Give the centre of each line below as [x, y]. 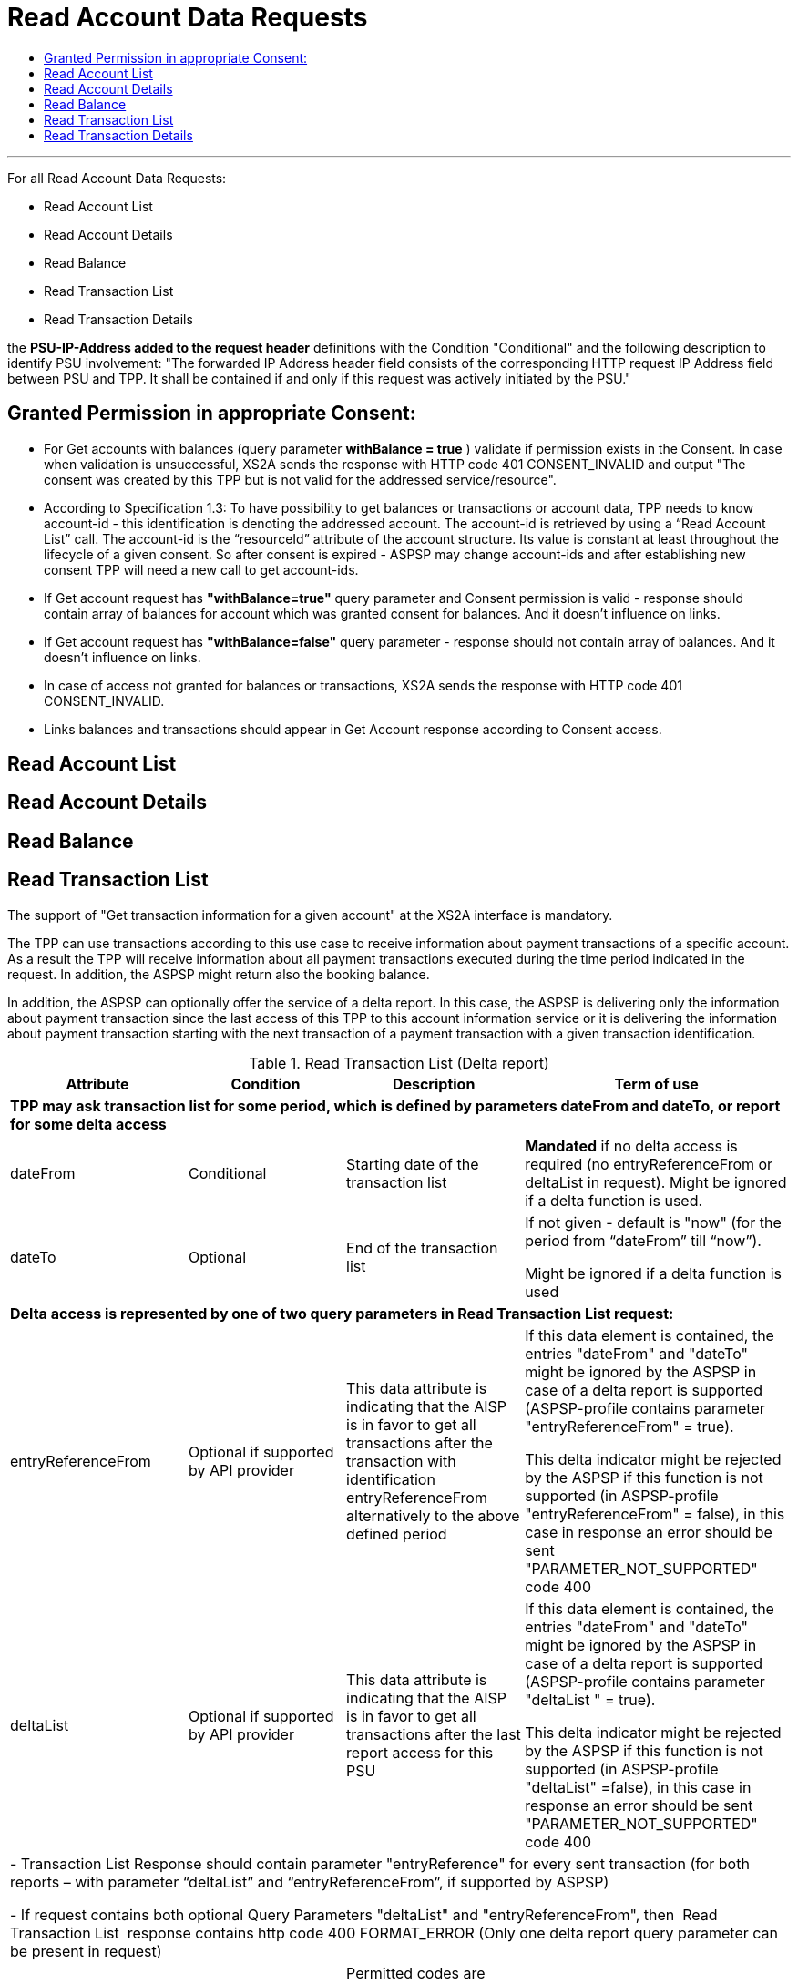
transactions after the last [434, 1734]
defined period [397, 1534]
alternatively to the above [433, 1515]
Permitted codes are [416, 1973]
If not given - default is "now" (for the [653, 1222]
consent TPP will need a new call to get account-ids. [201, 569]
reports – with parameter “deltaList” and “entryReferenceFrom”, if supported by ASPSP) [310, 1882]
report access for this [420, 1752]
